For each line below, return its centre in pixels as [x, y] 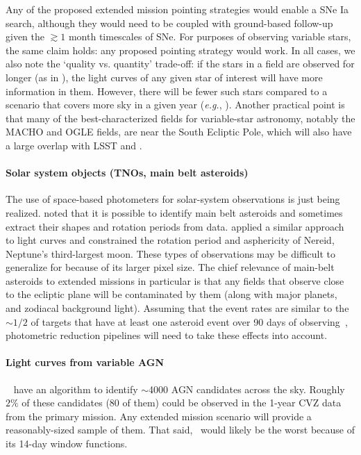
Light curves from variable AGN [85, 362]
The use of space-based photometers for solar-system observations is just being [173, 199]
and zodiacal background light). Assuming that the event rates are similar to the [177, 308]
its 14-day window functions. [67, 444]
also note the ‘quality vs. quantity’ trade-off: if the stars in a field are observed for [180, 64]
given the [25, 36]
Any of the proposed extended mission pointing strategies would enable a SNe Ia [177, 9]
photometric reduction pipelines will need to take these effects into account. [167, 335]
